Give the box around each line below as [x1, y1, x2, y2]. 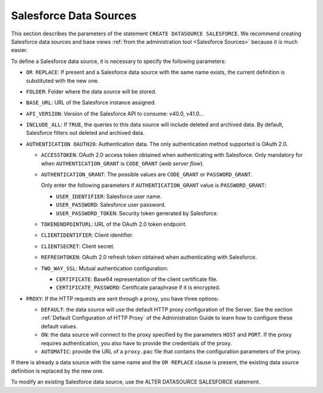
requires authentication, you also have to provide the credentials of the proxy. [41, 339, 233, 347]
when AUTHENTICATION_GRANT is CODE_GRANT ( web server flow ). [41, 159, 205, 167]
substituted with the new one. [26, 77, 99, 84]
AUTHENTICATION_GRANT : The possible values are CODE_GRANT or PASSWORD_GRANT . [41, 171, 252, 178]
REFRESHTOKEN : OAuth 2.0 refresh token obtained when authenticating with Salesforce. [41, 253, 257, 261]
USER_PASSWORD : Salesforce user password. [56, 201, 166, 208]
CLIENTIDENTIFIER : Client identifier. [41, 231, 134, 239]
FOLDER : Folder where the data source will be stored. [26, 87, 157, 95]
